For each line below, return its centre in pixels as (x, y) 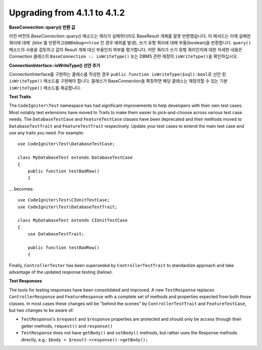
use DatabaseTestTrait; (56, 234)
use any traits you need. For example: (47, 133)
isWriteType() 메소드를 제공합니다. (45, 88)
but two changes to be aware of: (41, 310)
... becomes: (21, 189)
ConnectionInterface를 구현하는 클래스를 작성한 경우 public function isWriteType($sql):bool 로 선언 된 (117, 74)
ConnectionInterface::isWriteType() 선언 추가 (55, 65)
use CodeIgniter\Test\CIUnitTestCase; (64, 200)
